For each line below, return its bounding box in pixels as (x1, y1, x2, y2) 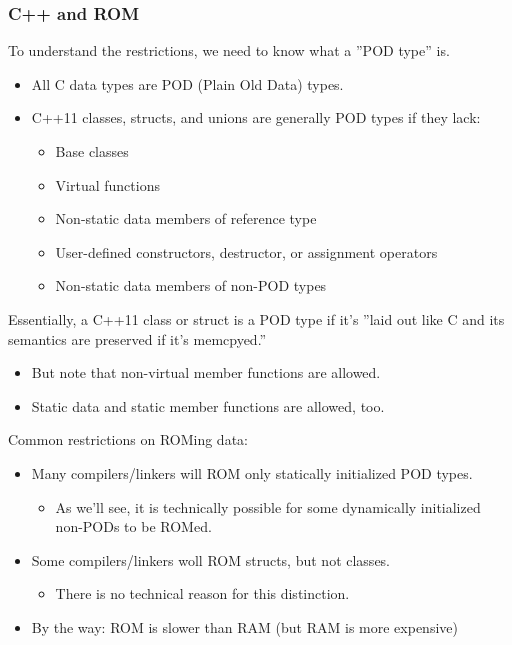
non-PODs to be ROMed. (55, 516, 212, 537)
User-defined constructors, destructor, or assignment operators (55, 241, 438, 262)
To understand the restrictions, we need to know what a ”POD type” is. (8, 40, 450, 61)
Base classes (55, 141, 129, 161)
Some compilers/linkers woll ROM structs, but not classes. (31, 549, 390, 570)
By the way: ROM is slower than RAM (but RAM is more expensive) (31, 616, 458, 637)
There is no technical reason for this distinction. (55, 583, 350, 604)
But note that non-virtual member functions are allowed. (31, 362, 381, 383)
